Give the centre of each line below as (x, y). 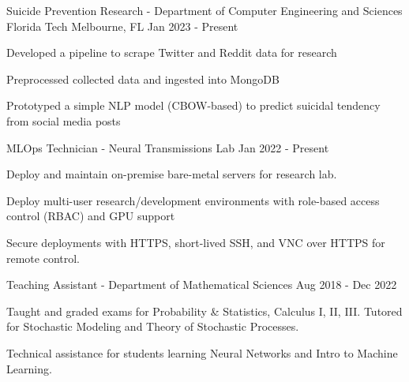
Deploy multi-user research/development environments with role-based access (193, 200)
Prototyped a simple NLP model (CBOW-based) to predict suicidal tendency (193, 105)
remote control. (43, 258)
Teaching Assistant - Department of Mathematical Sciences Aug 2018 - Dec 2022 (202, 285)
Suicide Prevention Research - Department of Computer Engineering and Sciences (204, 10)
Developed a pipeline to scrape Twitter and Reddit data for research (172, 52)
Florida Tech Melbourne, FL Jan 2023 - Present (122, 26)
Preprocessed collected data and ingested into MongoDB (143, 79)
